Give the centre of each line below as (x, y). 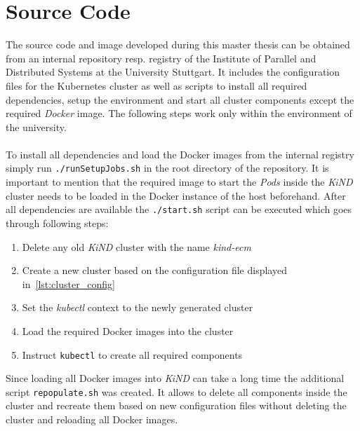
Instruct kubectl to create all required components (132, 354)
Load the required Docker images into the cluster (128, 330)
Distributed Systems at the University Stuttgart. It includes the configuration (173, 72)
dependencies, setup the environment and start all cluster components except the (180, 99)
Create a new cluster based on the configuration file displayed (154, 270)
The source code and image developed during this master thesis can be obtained (178, 45)
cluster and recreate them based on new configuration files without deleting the (176, 405)
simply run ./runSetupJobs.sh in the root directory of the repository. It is (167, 168)
